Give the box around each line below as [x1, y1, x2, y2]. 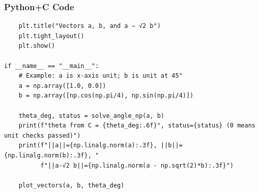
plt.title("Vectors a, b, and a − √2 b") [18, 22, 161, 30]
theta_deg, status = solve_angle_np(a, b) [18, 112, 164, 119]
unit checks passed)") [4, 132, 81, 139]
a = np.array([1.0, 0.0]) [18, 82, 106, 89]
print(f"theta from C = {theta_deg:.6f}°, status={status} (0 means [18, 122, 255, 130]
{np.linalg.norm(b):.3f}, [4, 151, 92, 159]
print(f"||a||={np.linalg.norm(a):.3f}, [18, 142, 157, 149]
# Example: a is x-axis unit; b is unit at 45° [18, 72, 183, 80]
